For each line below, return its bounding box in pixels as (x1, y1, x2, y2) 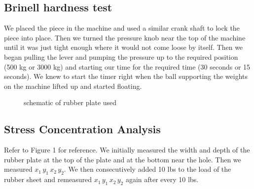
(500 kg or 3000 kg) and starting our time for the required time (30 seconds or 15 (4, 61, 251, 72)
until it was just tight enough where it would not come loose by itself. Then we (4, 42, 243, 52)
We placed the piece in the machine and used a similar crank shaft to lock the (4, 23, 240, 33)
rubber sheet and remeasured (4, 174, 92, 185)
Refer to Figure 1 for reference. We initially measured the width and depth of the (4, 145, 250, 155)
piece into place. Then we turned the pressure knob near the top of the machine (4, 32, 246, 42)
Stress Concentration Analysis (4, 121, 161, 137)
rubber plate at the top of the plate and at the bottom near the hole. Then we (4, 154, 241, 164)
